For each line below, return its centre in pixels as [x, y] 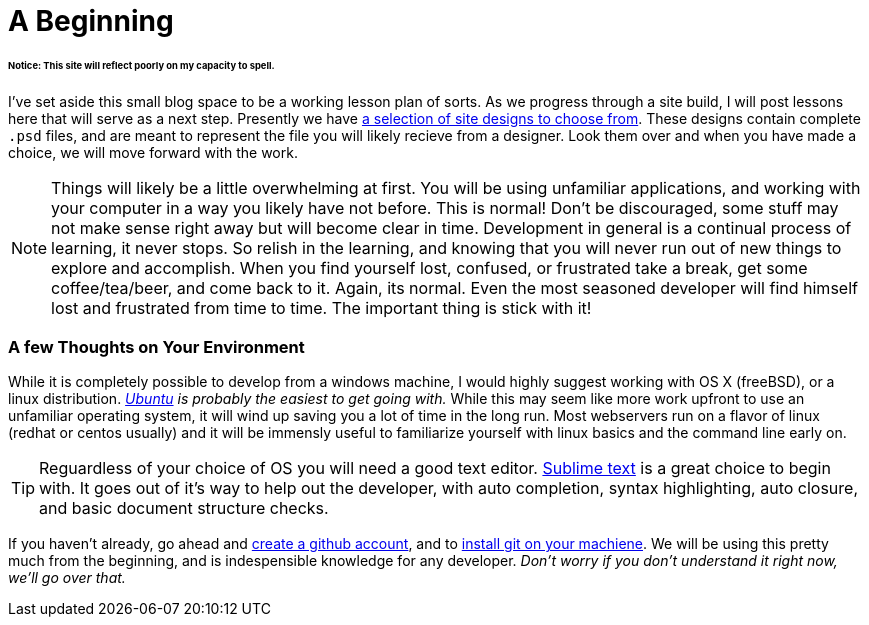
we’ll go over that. [67, 578]
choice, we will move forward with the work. [153, 152]
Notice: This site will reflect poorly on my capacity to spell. [141, 65]
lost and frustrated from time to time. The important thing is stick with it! [321, 307]
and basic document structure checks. [184, 508]
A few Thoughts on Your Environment [156, 347]
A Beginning [91, 21]
